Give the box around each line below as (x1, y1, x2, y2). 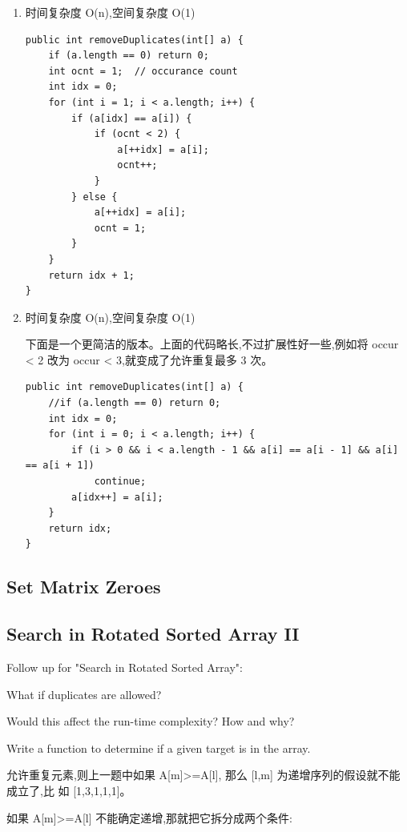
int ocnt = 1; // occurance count (48, 65, 238, 77)
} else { (71, 191, 118, 203)
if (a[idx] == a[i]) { (71, 112, 192, 124)
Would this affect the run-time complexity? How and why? (6, 713, 295, 730)
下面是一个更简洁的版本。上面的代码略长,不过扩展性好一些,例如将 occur (25, 336, 399, 352)
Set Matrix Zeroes (6, 574, 161, 599)
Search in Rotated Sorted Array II (6, 621, 300, 646)
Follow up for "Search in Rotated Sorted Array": (6, 658, 243, 675)
